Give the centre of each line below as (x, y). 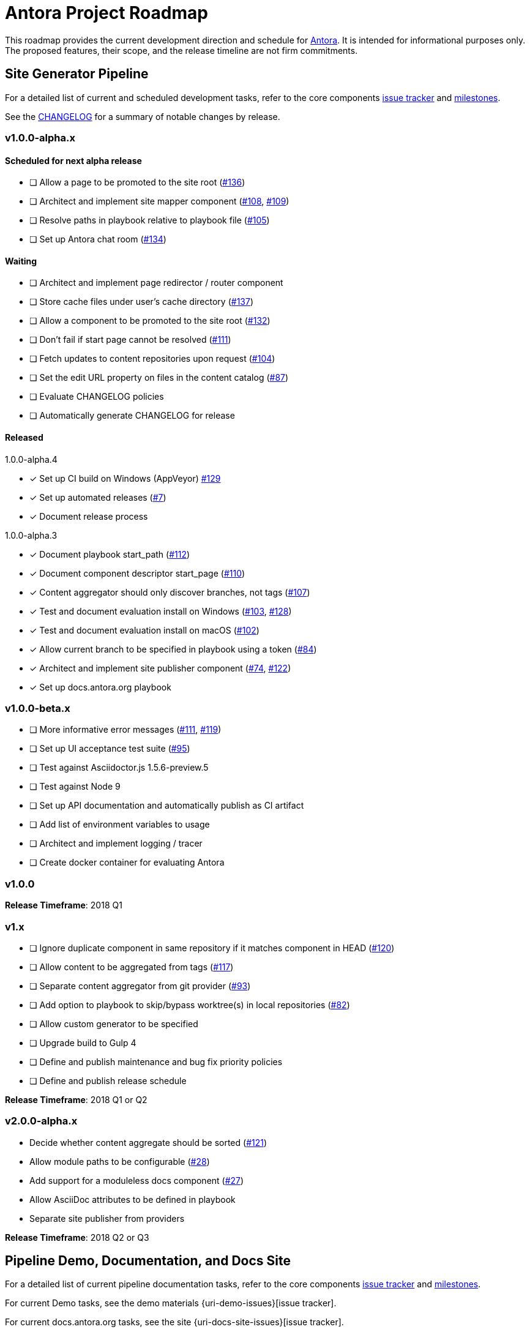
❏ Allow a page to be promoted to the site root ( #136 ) (137, 182)
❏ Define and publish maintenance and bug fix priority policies (156, 1061)
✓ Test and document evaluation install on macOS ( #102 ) (144, 630)
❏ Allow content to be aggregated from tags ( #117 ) (132, 967)
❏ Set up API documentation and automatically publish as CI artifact (167, 806)
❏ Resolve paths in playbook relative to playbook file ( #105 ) (150, 220)
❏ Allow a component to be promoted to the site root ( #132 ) (150, 321)
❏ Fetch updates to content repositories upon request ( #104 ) (152, 359)
